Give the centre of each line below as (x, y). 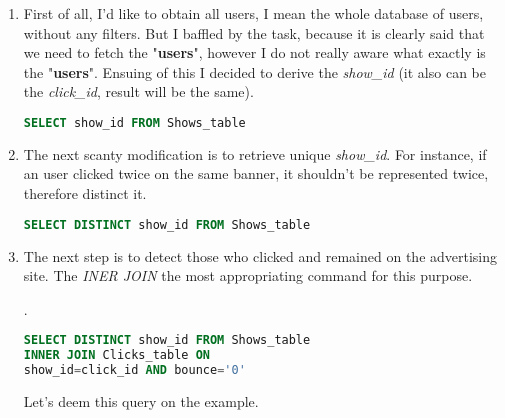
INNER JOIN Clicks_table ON (116, 355)
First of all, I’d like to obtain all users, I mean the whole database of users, (253, 13)
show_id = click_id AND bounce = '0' (134, 370)
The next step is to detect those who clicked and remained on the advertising (260, 255)
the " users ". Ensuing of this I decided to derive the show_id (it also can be (254, 71)
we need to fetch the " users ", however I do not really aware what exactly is (254, 52)
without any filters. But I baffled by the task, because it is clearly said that (254, 32)
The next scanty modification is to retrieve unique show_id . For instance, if (255, 153)
